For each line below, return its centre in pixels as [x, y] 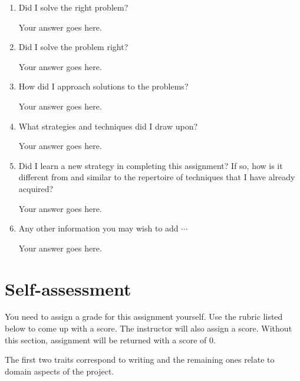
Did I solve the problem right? [73, 47]
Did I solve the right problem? [73, 7]
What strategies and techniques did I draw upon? [108, 126]
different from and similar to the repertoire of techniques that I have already [157, 177]
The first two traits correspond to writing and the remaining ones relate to [140, 360]
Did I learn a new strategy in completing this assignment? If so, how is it [151, 165]
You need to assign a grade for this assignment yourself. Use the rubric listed [144, 317]
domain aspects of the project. [60, 371]
